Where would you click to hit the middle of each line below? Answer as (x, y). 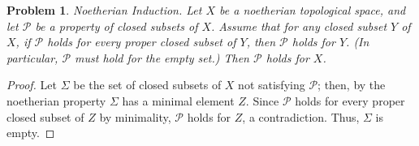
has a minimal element (178, 100)
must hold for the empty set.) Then (162, 57)
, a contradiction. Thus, (301, 116)
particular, (32, 57)
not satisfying (272, 85)
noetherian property (56, 100)
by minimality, (135, 116)
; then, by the (352, 85)
